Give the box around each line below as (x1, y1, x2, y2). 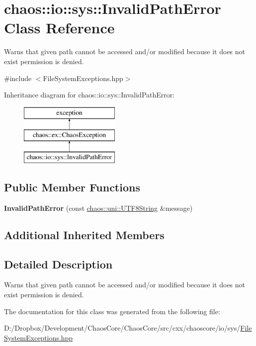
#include (4, 73, 32, 83)
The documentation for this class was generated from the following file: (4, 306, 220, 316)
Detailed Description (4, 256, 113, 271)
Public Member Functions (4, 179, 140, 195)
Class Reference (4, 17, 115, 38)
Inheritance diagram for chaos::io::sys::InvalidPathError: (4, 89, 175, 100)
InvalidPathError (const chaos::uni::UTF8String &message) (4, 202, 193, 213)
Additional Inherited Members (4, 227, 165, 242)
